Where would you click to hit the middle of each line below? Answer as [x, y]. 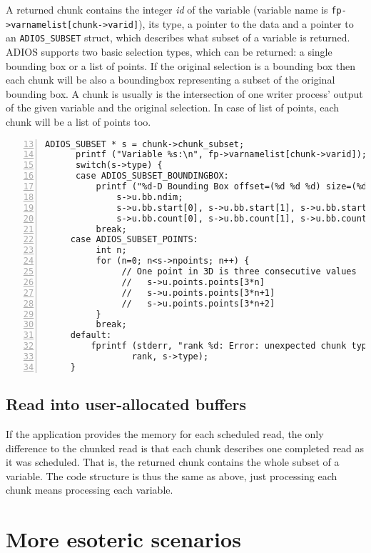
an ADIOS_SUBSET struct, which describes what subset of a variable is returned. [178, 38]
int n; [111, 250]
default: [91, 335]
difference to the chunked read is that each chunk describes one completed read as [185, 448]
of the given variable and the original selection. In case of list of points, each [173, 108]
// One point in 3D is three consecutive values [239, 272]
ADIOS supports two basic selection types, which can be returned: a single [169, 51]
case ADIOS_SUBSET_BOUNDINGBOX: [152, 176]
